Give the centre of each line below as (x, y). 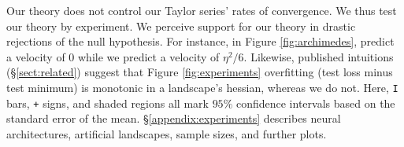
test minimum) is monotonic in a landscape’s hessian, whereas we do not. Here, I (202, 87)
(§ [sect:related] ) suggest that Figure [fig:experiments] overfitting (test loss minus (200, 72)
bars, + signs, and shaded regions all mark (107, 103)
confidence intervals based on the (315, 103)
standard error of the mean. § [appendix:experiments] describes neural (174, 118)
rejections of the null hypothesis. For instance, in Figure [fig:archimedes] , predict (200, 41)
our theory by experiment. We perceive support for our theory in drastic (181, 26)
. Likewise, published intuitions (319, 56)
